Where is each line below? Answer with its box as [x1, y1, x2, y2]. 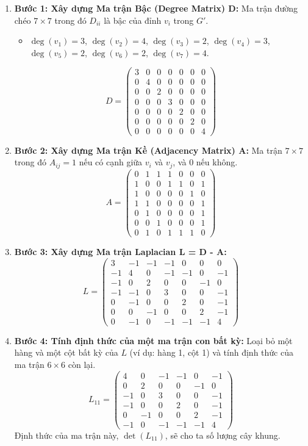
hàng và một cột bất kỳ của [14, 346, 118, 359]
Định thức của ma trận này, [14, 428, 119, 441]
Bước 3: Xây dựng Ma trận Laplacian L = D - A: [14, 245, 227, 257]
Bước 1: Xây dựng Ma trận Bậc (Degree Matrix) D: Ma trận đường [14, 2, 298, 14]
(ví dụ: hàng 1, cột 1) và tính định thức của [129, 346, 293, 359]
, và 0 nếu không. [173, 156, 238, 168]
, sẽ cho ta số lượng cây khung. [165, 428, 281, 441]
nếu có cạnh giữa [79, 156, 143, 168]
